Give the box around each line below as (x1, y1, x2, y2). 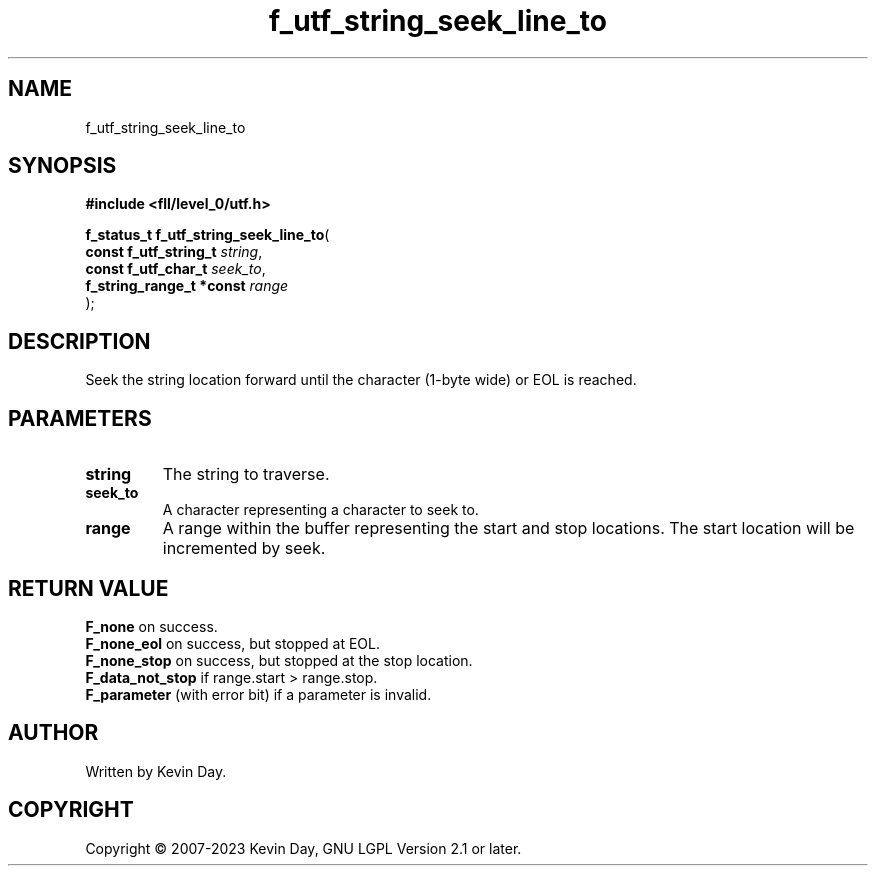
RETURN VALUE (8, 575, 169, 601)
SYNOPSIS (8, 153, 117, 179)
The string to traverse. (162, 464, 330, 485)
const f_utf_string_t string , (85, 243, 263, 261)
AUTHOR (8, 720, 99, 746)
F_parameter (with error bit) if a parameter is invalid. (85, 685, 432, 703)
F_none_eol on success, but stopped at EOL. (85, 634, 380, 652)
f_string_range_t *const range (85, 277, 289, 295)
